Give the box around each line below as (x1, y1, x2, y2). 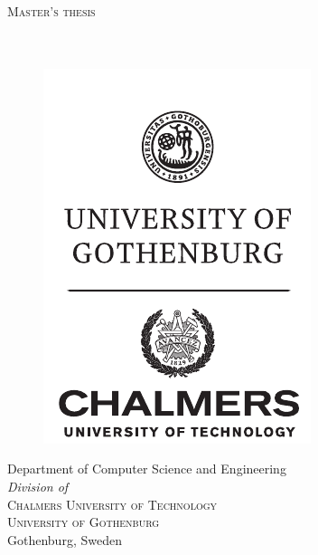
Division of (7, 476, 69, 495)
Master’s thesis (7, 2, 96, 20)
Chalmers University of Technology (7, 494, 218, 513)
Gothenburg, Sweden (7, 530, 122, 549)
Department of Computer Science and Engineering (7, 459, 286, 478)
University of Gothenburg (7, 512, 160, 531)
